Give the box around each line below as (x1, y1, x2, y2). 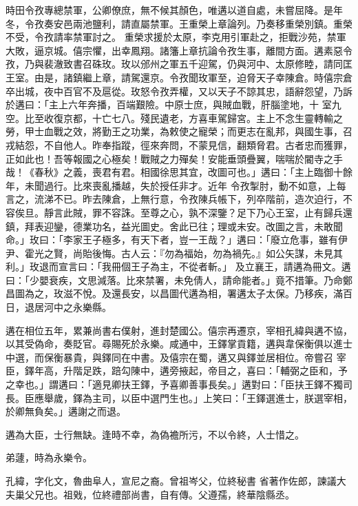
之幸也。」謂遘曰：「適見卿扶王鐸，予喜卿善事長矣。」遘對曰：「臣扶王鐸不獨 (6, 377, 343, 392)
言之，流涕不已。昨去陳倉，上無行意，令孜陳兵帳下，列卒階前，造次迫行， (6, 192, 343, 206)
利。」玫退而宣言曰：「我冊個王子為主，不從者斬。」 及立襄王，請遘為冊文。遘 (6, 259, 351, 274)
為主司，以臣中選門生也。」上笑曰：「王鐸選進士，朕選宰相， (82, 390, 352, 405)
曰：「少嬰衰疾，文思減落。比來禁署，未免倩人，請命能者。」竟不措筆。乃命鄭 (6, 272, 352, 287)
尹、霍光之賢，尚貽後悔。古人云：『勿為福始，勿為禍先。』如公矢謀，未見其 (6, 245, 343, 260)
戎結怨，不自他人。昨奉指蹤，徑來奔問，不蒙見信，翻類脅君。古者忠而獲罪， (6, 137, 352, 152)
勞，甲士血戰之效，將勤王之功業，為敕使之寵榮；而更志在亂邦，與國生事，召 (6, 124, 352, 139)
